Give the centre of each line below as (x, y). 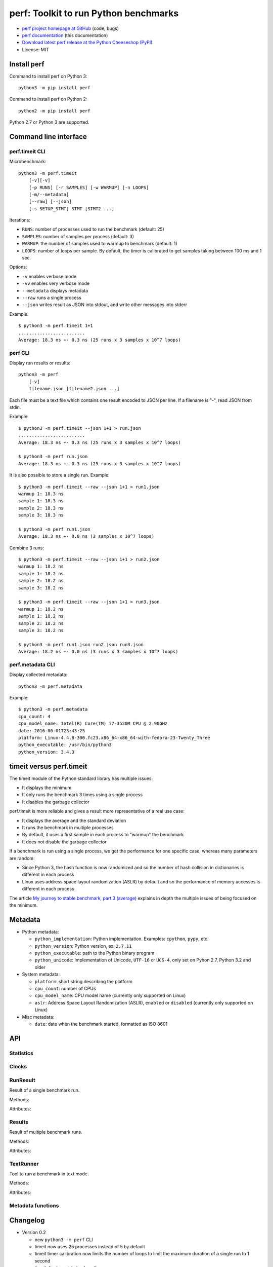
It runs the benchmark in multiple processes (68, 828)
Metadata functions (34, 1205)
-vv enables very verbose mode (56, 283)
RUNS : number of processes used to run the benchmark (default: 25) (93, 229)
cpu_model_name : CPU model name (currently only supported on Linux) (110, 995)
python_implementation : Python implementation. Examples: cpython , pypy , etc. (122, 939)
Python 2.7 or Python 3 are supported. (49, 122)
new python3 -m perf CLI (64, 1240)
